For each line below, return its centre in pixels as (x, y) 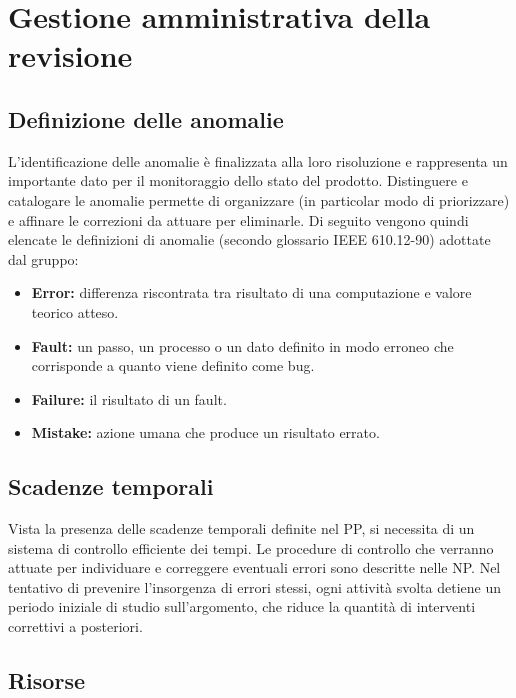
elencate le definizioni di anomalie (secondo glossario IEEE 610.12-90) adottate (249, 239)
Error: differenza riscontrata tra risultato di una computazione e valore (251, 292)
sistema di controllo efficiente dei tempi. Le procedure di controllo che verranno (251, 547)
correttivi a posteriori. (75, 626)
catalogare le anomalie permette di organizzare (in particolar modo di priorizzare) (259, 199)
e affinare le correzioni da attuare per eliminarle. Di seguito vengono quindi (238, 219)
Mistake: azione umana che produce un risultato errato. (205, 432)
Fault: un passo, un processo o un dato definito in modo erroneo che (242, 345)
